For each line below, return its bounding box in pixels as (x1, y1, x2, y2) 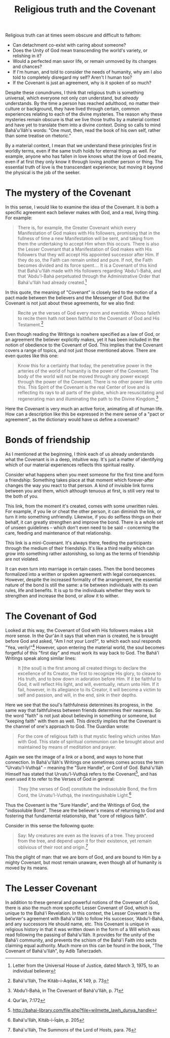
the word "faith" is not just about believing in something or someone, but (5, 712, 157, 718)
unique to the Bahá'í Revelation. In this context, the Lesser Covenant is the (5, 910, 160, 916)
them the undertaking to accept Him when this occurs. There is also (17, 241, 159, 247)
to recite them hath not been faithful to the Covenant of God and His (17, 315, 160, 321)
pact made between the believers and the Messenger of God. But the (5, 294, 150, 300)
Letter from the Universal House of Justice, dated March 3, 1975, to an (12, 962, 159, 968)
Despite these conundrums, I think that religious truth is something (5, 90, 144, 96)
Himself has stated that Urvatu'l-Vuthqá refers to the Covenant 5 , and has (5, 770, 157, 777)
